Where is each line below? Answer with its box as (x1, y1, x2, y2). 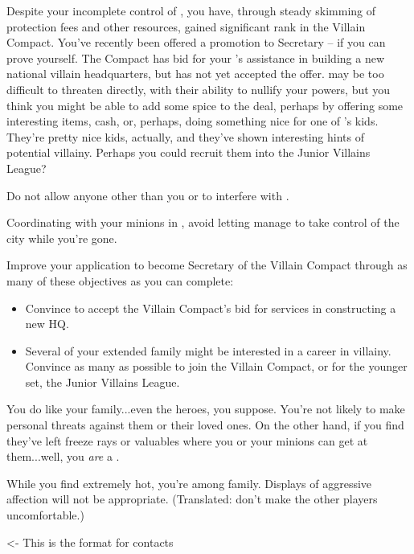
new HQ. (25, 315, 69, 332)
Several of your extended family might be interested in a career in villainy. (25, 342, 391, 359)
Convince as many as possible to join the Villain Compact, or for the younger (25, 358, 408, 375)
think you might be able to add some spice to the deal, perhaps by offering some (6, 96, 404, 113)
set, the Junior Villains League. (25, 373, 180, 390)
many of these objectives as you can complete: (6, 272, 234, 289)
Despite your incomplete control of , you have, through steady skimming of (6, 2, 376, 18)
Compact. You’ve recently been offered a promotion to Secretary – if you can (6, 34, 386, 51)
